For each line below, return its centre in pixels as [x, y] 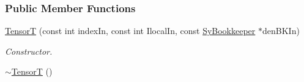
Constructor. [29, 51]
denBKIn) [281, 31]
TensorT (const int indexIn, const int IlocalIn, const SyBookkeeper [130, 31]
